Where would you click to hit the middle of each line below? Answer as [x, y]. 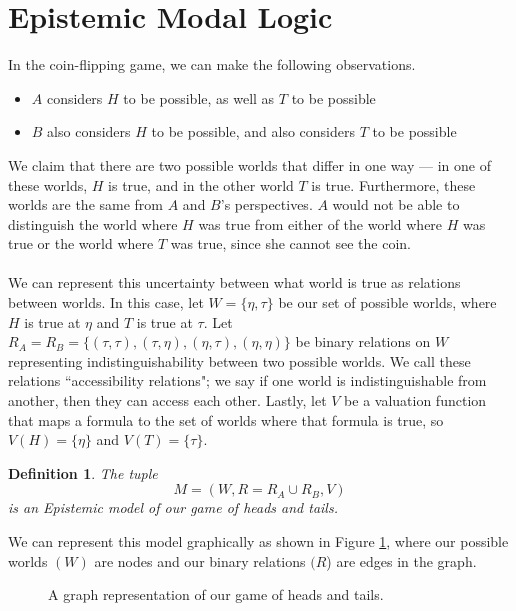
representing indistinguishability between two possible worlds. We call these [239, 360]
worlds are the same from [86, 204]
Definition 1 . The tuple [83, 472]
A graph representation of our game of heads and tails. [216, 594]
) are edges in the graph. [401, 560]
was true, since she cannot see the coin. [290, 243]
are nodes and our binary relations [200, 560]
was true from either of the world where [320, 223]
